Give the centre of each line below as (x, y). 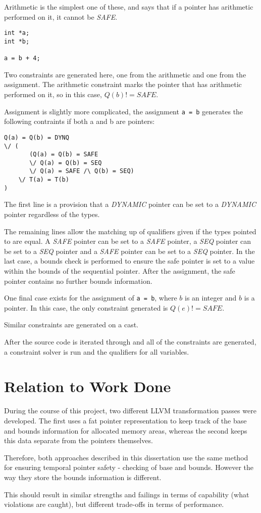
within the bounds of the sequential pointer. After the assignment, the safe (120, 271)
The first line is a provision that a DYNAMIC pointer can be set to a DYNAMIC (130, 204)
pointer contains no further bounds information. (78, 281)
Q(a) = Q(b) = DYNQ (37, 137)
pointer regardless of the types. (52, 214)
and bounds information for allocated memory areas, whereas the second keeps (126, 430)
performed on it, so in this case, (53, 94)
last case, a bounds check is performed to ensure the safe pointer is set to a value (129, 261)
